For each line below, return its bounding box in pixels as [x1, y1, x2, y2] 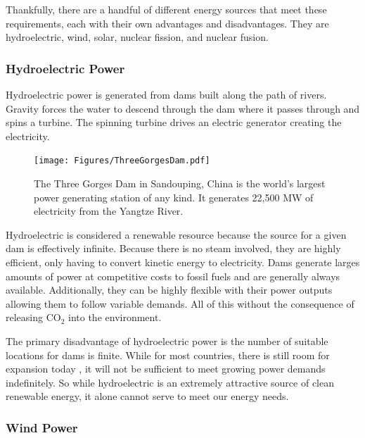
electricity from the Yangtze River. [34, 204, 184, 218]
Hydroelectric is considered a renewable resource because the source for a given [6, 227, 347, 242]
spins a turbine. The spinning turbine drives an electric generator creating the [6, 115, 342, 130]
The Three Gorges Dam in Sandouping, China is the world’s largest [34, 176, 326, 191]
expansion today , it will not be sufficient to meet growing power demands [6, 361, 326, 376]
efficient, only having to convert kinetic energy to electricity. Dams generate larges [6, 255, 360, 269]
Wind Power [6, 418, 78, 436]
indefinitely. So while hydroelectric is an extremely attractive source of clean [6, 375, 335, 389]
